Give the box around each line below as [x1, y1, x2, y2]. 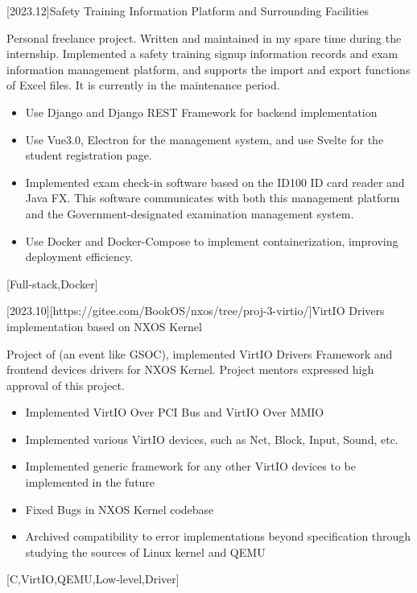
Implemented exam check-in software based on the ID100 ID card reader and [25, 173, 405, 190]
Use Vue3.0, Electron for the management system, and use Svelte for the [25, 131, 384, 147]
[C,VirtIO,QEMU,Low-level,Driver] [6, 570, 180, 587]
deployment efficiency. [25, 248, 134, 265]
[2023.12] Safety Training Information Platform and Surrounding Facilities [6, 2, 369, 19]
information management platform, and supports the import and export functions [6, 60, 411, 77]
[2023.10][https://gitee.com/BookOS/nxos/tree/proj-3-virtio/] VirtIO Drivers [6, 302, 385, 319]
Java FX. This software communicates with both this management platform [25, 189, 400, 206]
